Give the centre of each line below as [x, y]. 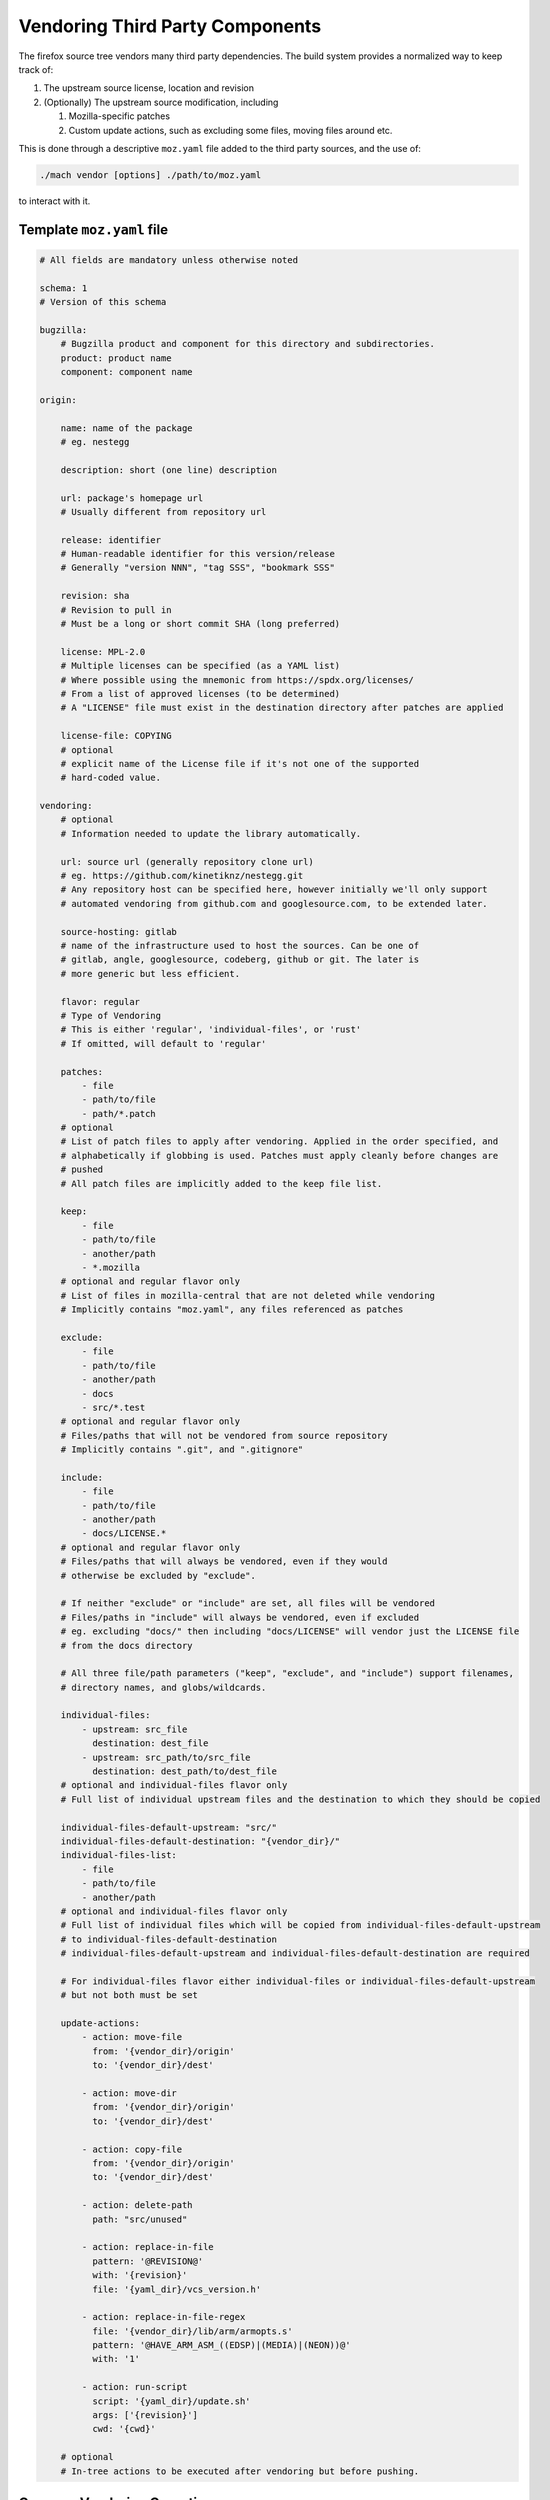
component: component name [127, 371]
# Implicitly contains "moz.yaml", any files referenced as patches [232, 1309]
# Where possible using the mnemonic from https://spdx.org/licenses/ [237, 679]
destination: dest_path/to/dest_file [184, 1771]
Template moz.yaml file [93, 229]
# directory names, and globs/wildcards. [163, 1687]
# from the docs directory [127, 1645]
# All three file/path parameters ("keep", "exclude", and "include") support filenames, [287, 1673]
